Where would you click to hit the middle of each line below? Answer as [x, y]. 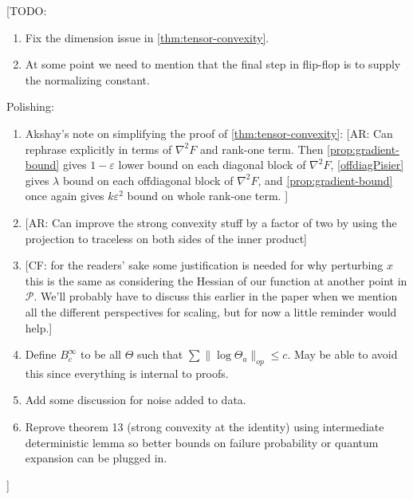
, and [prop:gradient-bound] [325, 180]
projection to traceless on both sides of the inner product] [166, 238]
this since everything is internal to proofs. [127, 373]
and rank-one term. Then [262, 149]
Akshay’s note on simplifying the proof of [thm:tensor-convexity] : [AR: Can [209, 133]
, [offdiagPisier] [367, 165]
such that [160, 354]
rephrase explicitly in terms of [98, 149]
